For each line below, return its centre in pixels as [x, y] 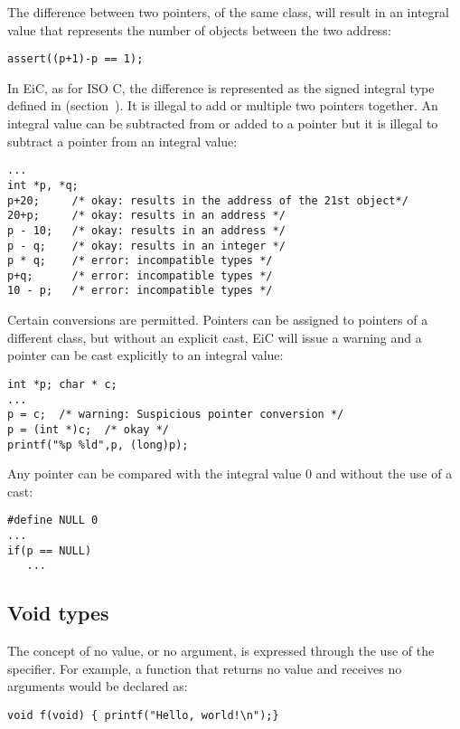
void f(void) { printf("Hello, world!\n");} [143, 715]
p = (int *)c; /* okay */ [88, 429]
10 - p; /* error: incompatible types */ [140, 291]
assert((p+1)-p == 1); [75, 59]
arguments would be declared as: [98, 686]
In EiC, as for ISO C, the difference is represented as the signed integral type [221, 87]
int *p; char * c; [62, 384]
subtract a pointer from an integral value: [122, 141]
